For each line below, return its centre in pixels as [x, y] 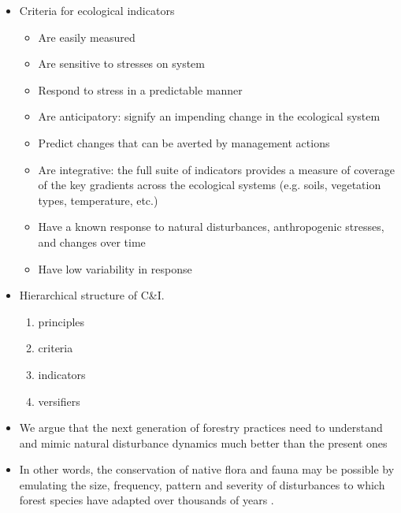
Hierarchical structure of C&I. [92, 295]
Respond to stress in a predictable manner [140, 89]
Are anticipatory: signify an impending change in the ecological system [209, 116]
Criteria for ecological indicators [97, 10]
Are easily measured [87, 37]
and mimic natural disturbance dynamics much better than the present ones [203, 442]
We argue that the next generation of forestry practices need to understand [201, 427]
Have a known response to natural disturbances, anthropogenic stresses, [211, 227]
